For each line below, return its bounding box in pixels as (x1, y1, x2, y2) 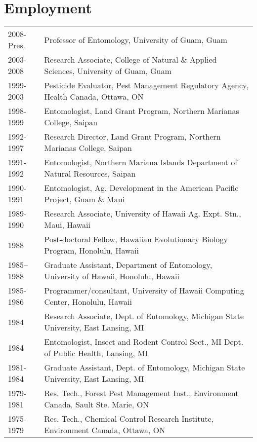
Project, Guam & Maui (44, 193, 125, 205)
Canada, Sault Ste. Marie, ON (44, 399, 149, 410)
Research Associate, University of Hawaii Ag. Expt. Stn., (44, 208, 241, 220)
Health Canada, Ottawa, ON (44, 91, 144, 103)
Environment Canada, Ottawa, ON (44, 424, 166, 436)
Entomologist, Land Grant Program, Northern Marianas (44, 105, 239, 117)
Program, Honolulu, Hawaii (44, 245, 139, 257)
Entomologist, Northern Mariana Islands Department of (44, 156, 238, 168)
